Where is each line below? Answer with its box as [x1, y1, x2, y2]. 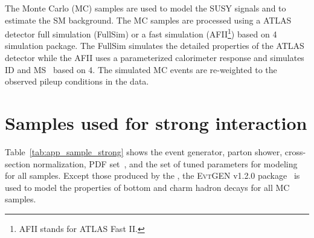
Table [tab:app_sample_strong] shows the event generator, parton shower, [5, 145, 283, 158]
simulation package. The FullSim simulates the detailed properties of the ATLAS [5, 39, 304, 52]
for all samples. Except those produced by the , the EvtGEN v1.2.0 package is [5, 169, 300, 182]
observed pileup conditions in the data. [5, 75, 149, 88]
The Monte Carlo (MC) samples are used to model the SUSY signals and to [5, 2, 286, 14]
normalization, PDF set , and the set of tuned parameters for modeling [33, 157, 298, 170]
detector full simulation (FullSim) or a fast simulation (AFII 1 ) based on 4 [5, 26, 277, 40]
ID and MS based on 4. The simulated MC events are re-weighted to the [5, 63, 277, 76]
